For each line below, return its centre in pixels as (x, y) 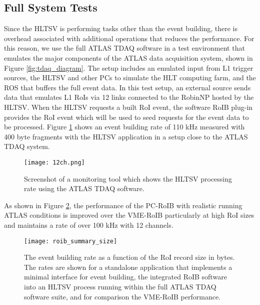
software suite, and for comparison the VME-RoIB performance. (122, 296)
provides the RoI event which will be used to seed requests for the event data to (126, 117)
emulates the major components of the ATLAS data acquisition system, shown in (128, 57)
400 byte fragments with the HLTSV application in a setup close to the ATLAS (126, 136)
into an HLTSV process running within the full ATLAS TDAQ (120, 286)
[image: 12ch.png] (54, 162)
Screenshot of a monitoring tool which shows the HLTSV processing (128, 178)
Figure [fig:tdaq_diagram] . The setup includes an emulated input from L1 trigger (129, 67)
